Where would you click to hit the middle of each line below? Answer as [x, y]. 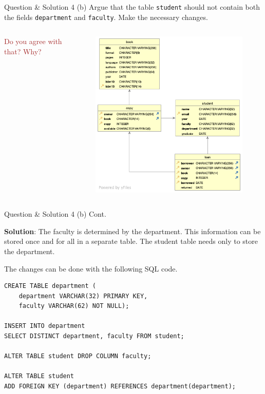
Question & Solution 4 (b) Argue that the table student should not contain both [132, 7]
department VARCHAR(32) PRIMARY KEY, [83, 296]
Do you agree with [33, 41]
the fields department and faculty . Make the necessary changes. [106, 17]
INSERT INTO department [45, 326]
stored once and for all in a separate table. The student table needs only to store [131, 241]
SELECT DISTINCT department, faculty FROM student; [94, 336]
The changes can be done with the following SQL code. [91, 268]
